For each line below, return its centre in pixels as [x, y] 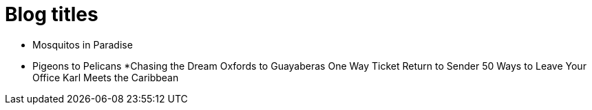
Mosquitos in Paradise [83, 44]
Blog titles [52, 14]
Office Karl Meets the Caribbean [106, 77]
